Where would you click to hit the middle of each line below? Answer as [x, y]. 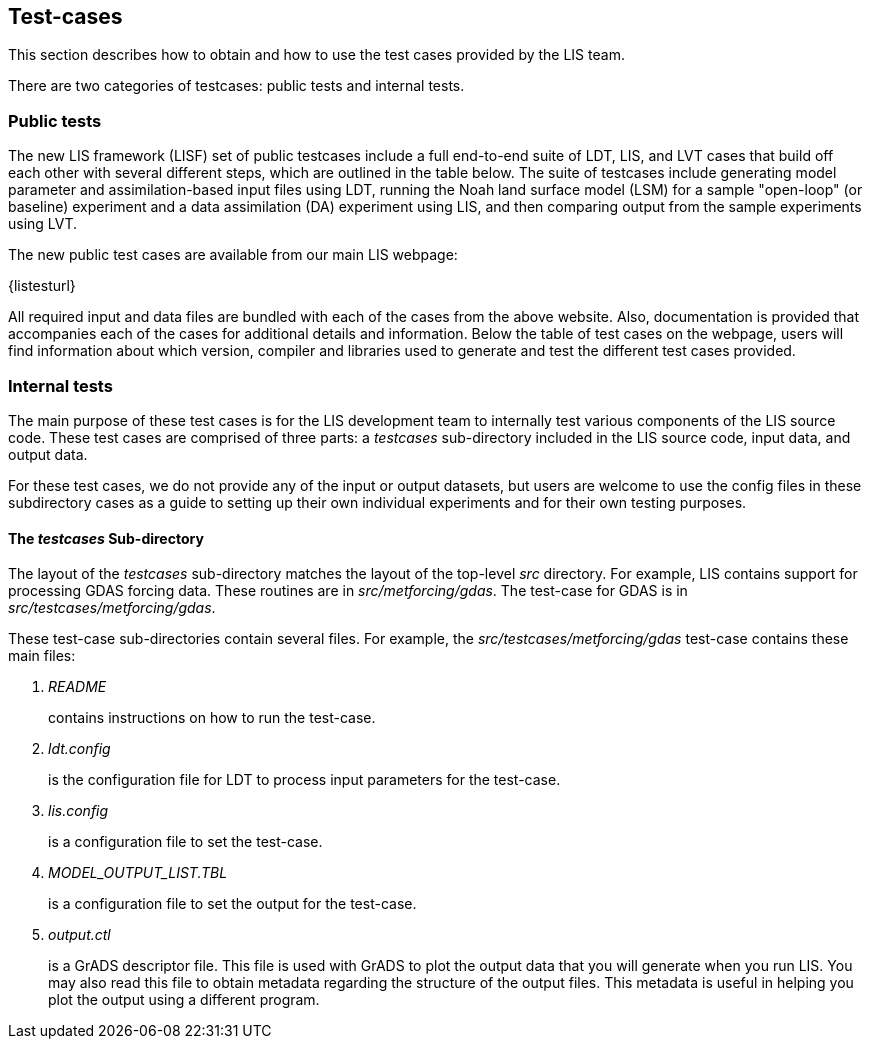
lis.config [78, 811]
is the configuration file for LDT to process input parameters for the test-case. [304, 780]
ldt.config [79, 749]
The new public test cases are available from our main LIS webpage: [233, 255]
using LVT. [43, 224]
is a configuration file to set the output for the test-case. [232, 904]
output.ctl [79, 935]
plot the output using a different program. [184, 1000]
